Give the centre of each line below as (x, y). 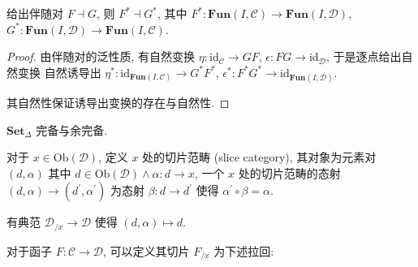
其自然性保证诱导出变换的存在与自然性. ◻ (118, 102)
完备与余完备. (72, 129)
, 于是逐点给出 (364, 56)
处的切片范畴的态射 (289, 172)
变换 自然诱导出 (59, 72)
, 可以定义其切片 (147, 250)
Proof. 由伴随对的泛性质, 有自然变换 (101, 56)
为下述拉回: (244, 250)
